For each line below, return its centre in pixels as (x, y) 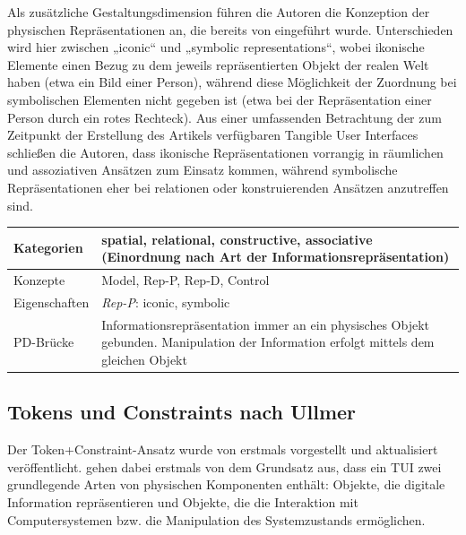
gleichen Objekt (144, 359)
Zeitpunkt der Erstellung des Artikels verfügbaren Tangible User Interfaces (213, 135)
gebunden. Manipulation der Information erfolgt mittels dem (268, 342)
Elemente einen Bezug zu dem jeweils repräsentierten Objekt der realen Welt (218, 64)
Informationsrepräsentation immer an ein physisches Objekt (266, 324)
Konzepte (39, 280)
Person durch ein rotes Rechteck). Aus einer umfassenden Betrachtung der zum (224, 117)
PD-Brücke (44, 342)
